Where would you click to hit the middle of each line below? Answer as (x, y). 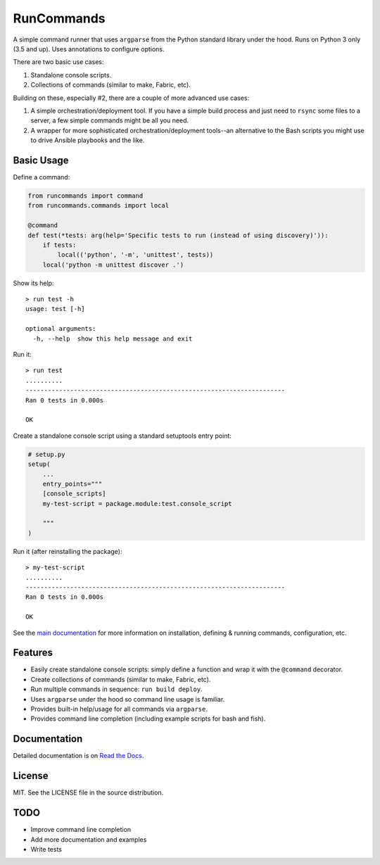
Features (33, 653)
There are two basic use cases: (58, 62)
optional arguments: (61, 329)
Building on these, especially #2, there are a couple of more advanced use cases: (131, 98)
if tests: (59, 245)
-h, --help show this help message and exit (113, 339)
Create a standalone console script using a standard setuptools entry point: (122, 436)
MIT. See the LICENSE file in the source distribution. (88, 793)
